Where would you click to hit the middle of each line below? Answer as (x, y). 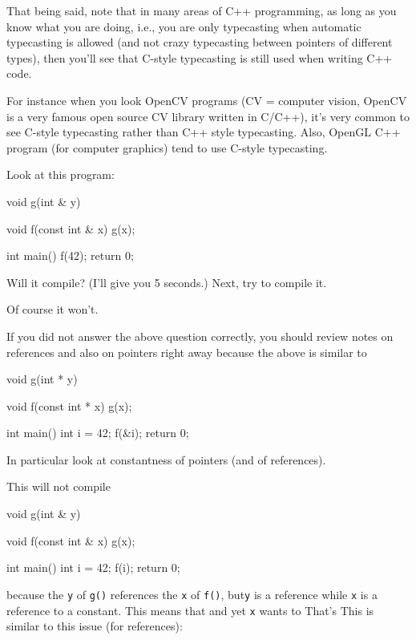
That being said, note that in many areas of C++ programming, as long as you (202, 10)
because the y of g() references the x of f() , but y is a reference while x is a (192, 594)
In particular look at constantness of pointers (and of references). (166, 459)
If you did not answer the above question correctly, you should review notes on (200, 336)
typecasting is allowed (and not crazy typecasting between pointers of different (200, 42)
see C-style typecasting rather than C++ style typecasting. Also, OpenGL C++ (204, 132)
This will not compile (59, 486)
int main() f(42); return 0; (70, 255)
